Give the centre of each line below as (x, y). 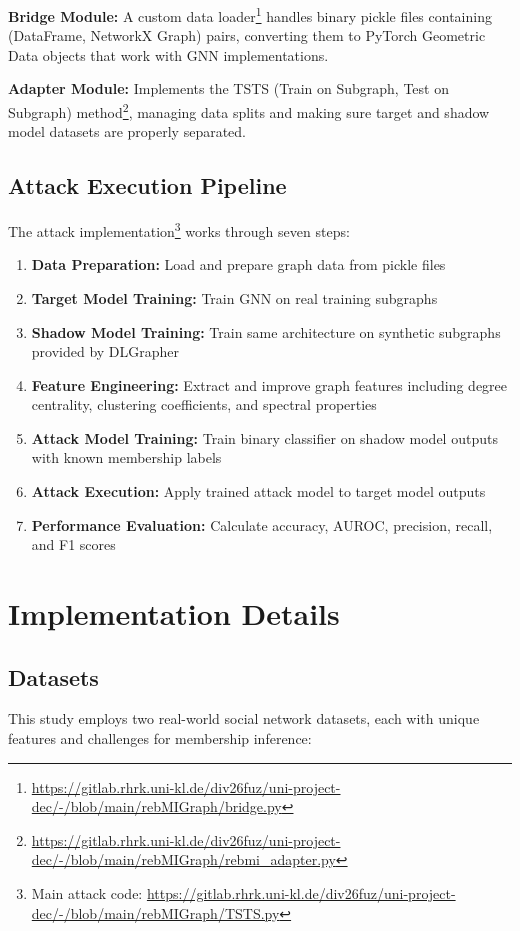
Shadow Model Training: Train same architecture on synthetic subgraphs (266, 331)
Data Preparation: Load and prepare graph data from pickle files (238, 264)
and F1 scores (73, 544)
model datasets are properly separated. (127, 131)
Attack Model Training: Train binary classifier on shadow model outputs (264, 437)
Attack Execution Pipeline (147, 185)
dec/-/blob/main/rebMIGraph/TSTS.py (155, 912)
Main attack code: (87, 893)
